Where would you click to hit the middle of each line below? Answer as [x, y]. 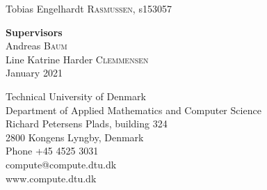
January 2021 [34, 73]
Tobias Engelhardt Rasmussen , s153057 [89, 8]
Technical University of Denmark [76, 96]
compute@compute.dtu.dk [61, 164]
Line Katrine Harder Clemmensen [77, 59]
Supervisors [34, 32]
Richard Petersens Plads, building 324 [87, 124]
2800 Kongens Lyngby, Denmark [75, 137]
